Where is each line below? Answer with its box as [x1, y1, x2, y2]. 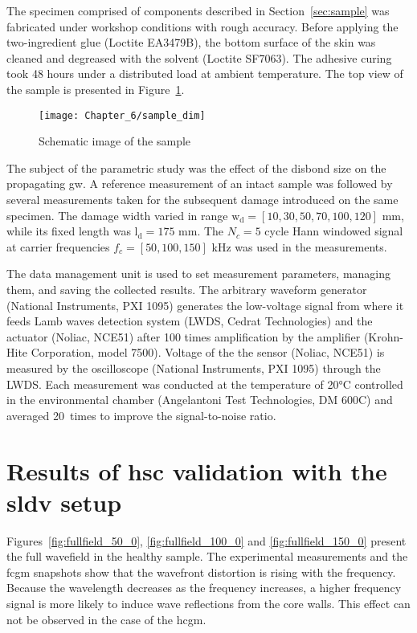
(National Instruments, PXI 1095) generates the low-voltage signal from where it [6, 296, 404, 313]
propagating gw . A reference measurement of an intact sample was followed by [6, 175, 393, 192]
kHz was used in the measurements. [211, 238, 387, 255]
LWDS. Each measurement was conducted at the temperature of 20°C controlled [6, 375, 403, 392]
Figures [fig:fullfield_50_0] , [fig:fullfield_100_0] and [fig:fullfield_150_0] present [6, 532, 407, 549]
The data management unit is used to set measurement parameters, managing [6, 265, 391, 282]
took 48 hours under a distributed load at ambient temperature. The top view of [6, 65, 403, 82]
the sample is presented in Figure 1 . [6, 80, 185, 97]
